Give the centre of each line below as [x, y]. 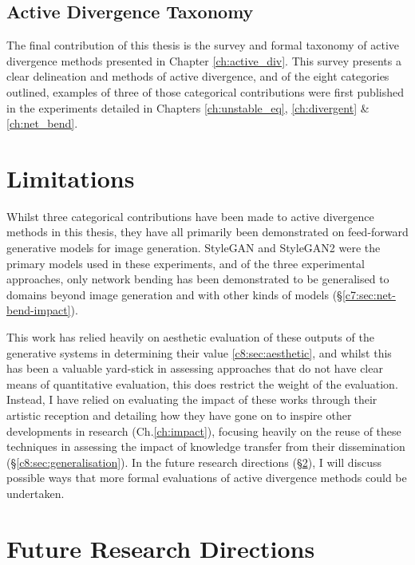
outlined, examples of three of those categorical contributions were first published [205, 91]
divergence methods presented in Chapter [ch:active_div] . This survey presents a [204, 60]
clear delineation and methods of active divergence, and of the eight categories [198, 76]
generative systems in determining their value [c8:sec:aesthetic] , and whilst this [199, 352]
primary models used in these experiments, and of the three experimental [186, 263]
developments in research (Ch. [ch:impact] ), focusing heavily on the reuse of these [204, 431]
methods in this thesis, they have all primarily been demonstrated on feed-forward [207, 232]
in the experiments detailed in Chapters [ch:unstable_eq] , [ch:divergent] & [188, 107]
